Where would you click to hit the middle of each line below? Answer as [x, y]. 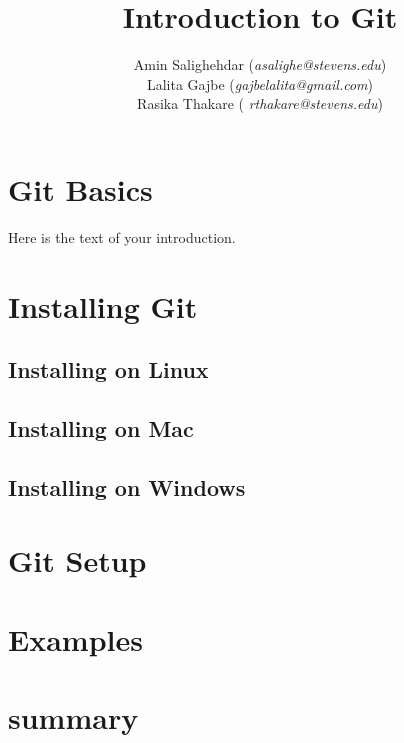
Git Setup [77, 560]
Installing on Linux [108, 369]
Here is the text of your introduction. [122, 236]
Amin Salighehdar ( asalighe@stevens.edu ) [260, 64]
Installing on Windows [127, 486]
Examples [75, 638]
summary [73, 717]
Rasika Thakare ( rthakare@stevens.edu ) [260, 103]
